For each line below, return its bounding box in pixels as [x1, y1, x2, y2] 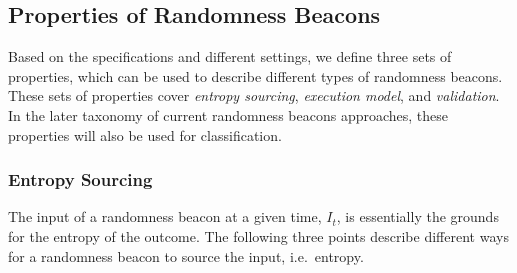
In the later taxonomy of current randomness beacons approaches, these [8, 104, 449, 125]
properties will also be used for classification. [8, 124, 282, 145]
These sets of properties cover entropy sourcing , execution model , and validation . [8, 85, 500, 106]
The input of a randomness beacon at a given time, [8, 206, 322, 227]
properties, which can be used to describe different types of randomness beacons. [8, 65, 503, 86]
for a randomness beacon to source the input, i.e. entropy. [8, 245, 364, 266]
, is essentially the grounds [336, 206, 499, 227]
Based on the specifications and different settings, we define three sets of [8, 46, 452, 67]
